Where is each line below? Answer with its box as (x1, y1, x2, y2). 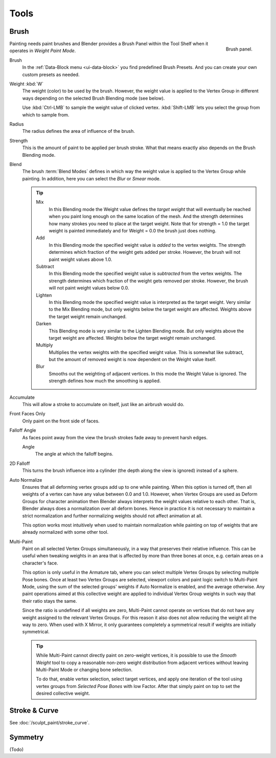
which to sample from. (22, 111, 70, 117)
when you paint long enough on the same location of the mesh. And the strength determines (49, 214, 244, 220)
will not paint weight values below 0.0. (49, 285, 129, 291)
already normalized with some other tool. (22, 529, 109, 535)
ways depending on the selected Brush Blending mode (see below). (22, 95, 165, 101)
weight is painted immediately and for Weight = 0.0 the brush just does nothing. (49, 228, 217, 234)
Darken (36, 321, 52, 327)
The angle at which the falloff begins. (35, 451, 113, 457)
